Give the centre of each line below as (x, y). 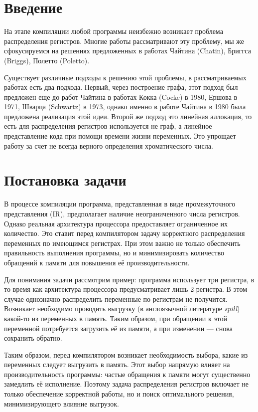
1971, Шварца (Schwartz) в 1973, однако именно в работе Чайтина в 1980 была (125, 106)
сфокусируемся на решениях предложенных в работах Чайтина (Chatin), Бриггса (128, 51)
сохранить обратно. (33, 338)
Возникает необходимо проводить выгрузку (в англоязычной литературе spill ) (122, 309)
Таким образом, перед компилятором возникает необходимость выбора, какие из (126, 354)
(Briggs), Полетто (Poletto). (47, 60)
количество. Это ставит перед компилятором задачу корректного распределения (125, 233)
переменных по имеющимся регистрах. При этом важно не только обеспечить (122, 243)
